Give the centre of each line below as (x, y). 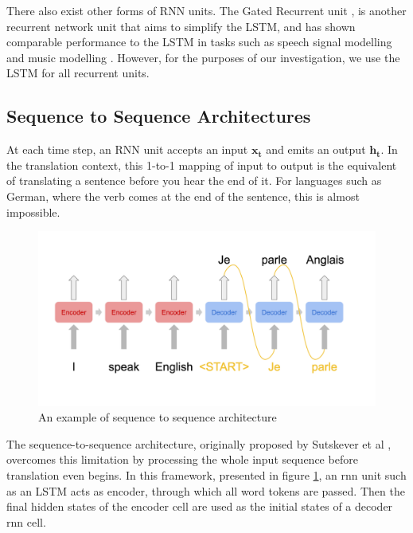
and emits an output (316, 149)
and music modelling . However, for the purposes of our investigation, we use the (203, 57)
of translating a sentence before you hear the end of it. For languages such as (194, 180)
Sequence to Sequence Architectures (159, 116)
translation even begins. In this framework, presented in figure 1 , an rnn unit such (206, 474)
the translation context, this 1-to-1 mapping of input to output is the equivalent (202, 165)
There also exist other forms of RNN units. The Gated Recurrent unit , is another (206, 10)
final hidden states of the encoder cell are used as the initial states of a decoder (200, 506)
